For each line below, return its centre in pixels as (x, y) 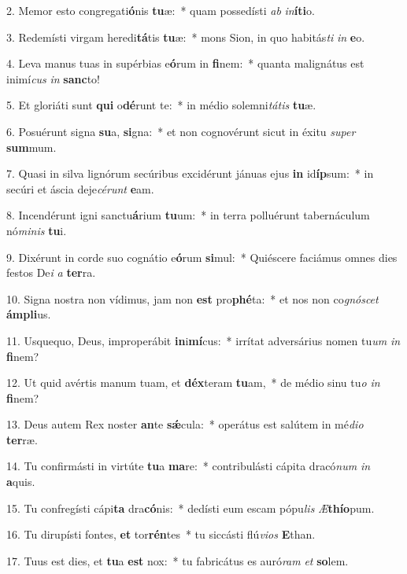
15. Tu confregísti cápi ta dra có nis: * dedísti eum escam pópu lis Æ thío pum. (191, 508)
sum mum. (31, 147)
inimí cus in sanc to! (53, 78)
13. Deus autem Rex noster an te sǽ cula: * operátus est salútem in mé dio (185, 424)
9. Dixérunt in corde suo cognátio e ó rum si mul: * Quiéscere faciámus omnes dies (202, 257)
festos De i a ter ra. (51, 272)
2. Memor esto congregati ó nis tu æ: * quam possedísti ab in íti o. (161, 10)
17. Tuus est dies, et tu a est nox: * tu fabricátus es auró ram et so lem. (178, 560)
